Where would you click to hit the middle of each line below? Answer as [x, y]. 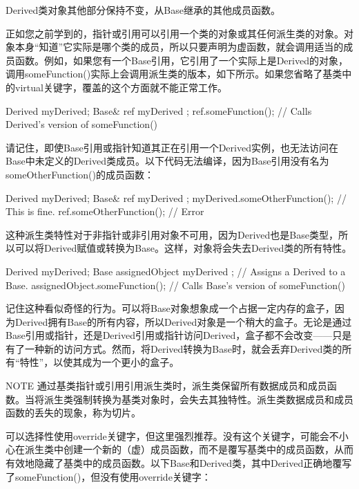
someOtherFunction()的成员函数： [80, 174]
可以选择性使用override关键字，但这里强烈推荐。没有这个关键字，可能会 [167, 435]
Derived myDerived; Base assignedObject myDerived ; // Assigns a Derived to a [176, 271]
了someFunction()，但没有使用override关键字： [108, 476]
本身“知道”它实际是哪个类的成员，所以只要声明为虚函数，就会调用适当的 [179, 47]
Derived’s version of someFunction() [82, 124]
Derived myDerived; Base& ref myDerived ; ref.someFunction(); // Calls [159, 110]
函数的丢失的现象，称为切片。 [73, 413]
